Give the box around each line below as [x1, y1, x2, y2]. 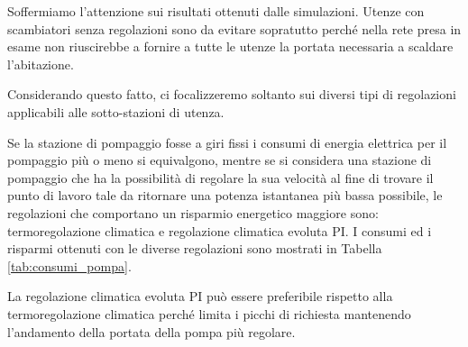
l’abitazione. [7, 54, 74, 73]
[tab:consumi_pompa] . [7, 256, 132, 275]
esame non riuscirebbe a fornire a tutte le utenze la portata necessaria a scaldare [7, 37, 454, 56]
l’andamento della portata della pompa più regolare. [7, 322, 296, 341]
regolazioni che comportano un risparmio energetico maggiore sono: [7, 203, 379, 222]
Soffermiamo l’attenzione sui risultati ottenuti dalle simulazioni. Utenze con [7, 2, 425, 20]
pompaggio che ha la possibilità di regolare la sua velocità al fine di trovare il [7, 168, 434, 187]
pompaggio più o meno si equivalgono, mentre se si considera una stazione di [7, 151, 432, 169]
